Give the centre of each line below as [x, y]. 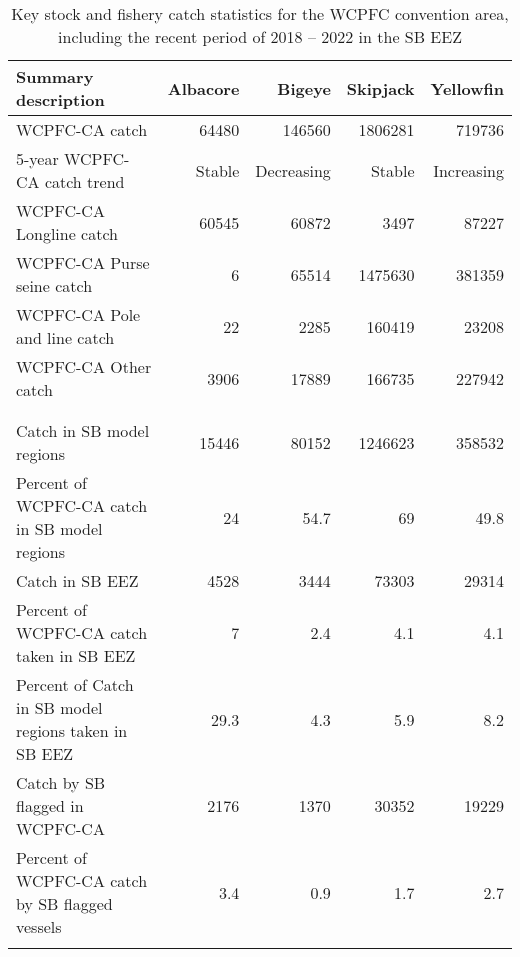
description [60, 99]
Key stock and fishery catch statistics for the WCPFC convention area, [260, 13]
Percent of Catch [75, 684]
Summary [55, 76]
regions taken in [72, 730]
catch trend [84, 181]
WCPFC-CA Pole [78, 314]
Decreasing [293, 170]
